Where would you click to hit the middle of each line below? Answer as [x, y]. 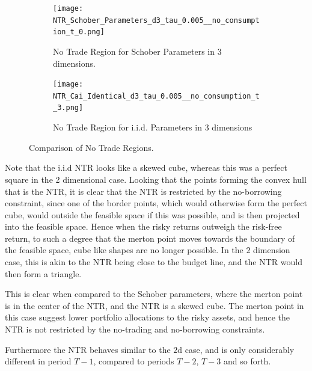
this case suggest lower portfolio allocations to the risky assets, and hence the [148, 317]
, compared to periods [134, 361]
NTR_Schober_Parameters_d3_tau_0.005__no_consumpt [156, 20]
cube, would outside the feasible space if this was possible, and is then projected [152, 214]
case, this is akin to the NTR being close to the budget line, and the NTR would [154, 262]
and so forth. [247, 361]
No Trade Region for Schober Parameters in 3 [137, 51]
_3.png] [68, 108]
